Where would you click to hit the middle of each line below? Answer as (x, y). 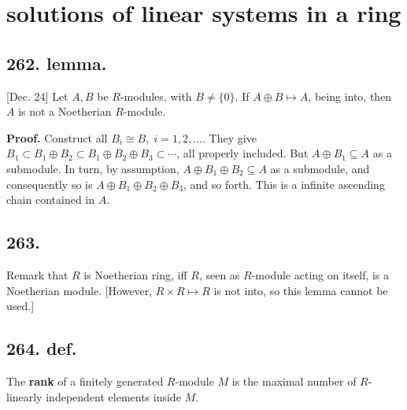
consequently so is (50, 184)
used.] (20, 306)
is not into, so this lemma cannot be (301, 290)
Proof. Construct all (57, 137)
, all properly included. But (242, 153)
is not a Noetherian (65, 111)
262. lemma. (57, 63)
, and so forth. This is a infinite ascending (284, 184)
